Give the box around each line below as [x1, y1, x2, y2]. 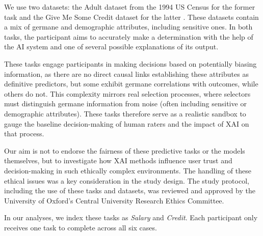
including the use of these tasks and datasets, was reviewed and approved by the [4, 185, 255, 196]
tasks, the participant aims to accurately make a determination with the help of [4, 31, 253, 42]
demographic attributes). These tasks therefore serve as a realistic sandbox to [4, 108, 246, 119]
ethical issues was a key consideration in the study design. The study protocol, [4, 175, 249, 186]
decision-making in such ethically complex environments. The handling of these [4, 165, 251, 175]
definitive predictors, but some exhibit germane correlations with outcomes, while [4, 78, 258, 89]
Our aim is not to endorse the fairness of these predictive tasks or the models [4, 145, 245, 156]
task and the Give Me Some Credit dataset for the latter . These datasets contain [4, 11, 259, 22]
